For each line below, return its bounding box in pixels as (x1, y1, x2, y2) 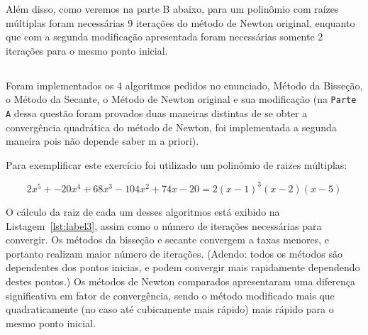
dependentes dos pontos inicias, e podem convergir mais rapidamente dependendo (6, 260, 360, 275)
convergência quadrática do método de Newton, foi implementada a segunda (6, 119, 337, 134)
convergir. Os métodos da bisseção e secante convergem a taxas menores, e (6, 232, 329, 247)
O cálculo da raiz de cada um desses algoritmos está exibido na (6, 204, 280, 219)
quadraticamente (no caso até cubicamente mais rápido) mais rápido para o (6, 302, 334, 317)
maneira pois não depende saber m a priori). (6, 133, 199, 148)
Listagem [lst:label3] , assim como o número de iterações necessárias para (6, 218, 322, 233)
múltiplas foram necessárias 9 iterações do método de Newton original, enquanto (6, 15, 355, 30)
